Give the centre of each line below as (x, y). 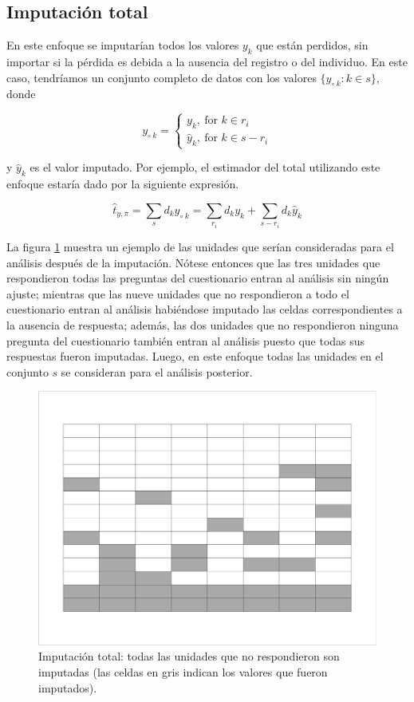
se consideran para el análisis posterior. (157, 371)
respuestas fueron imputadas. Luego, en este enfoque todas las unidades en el (195, 356)
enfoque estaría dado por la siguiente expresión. (123, 184)
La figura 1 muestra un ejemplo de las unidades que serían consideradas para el (200, 246)
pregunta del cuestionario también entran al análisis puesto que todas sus (186, 340)
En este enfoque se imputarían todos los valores (123, 45)
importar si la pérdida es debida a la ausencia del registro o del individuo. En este (207, 61)
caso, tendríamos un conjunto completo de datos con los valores (162, 77)
